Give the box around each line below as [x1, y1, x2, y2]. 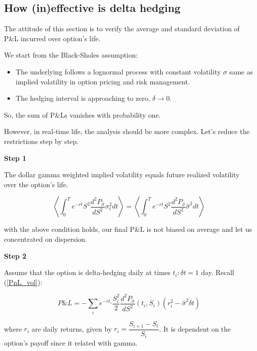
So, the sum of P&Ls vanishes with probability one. [4, 109, 161, 120]
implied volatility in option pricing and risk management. [15, 76, 190, 86]
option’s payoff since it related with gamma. [4, 337, 138, 348]
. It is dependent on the [159, 323, 231, 334]
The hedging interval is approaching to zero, [15, 93, 150, 103]
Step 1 [4, 152, 26, 163]
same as [229, 66, 253, 76]
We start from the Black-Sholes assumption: [4, 50, 138, 60]
